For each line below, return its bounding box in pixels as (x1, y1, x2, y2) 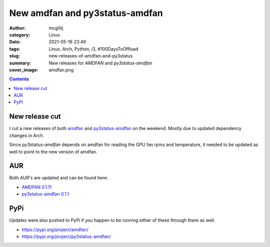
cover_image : (9, 66, 38, 72)
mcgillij (48, 25, 63, 31)
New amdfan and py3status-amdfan (9, 7, 163, 18)
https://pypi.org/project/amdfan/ (21, 226, 88, 232)
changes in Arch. (9, 132, 44, 138)
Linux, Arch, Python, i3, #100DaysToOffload (48, 45, 138, 52)
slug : (9, 53, 20, 59)
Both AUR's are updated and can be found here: (9, 175, 108, 181)
